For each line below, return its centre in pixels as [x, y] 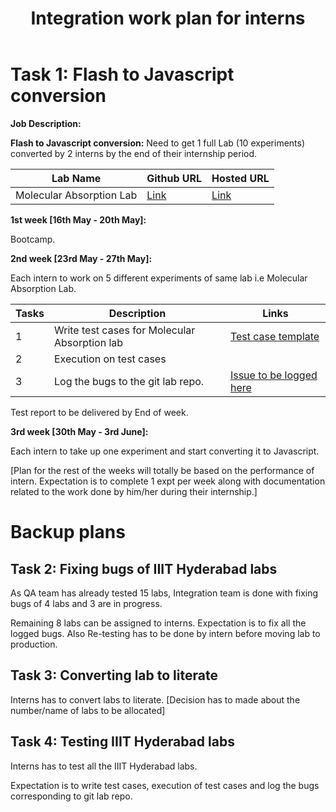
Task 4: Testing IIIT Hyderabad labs [122, 742]
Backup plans [68, 532]
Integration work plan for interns [168, 18]
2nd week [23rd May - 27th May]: [81, 258]
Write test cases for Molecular [125, 330]
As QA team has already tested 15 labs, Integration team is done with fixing [164, 593]
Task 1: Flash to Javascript [122, 74]
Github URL [174, 178]
